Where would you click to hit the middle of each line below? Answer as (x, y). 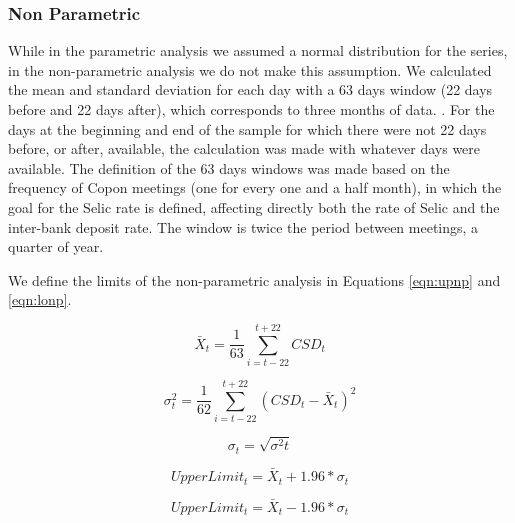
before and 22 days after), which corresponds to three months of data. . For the (251, 109)
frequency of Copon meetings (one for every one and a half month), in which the (255, 187)
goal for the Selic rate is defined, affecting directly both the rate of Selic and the (254, 206)
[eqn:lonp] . (40, 299)
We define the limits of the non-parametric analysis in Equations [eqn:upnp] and (254, 279)
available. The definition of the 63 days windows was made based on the (229, 167)
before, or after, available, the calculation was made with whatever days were (244, 148)
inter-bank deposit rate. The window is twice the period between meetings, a (243, 226)
